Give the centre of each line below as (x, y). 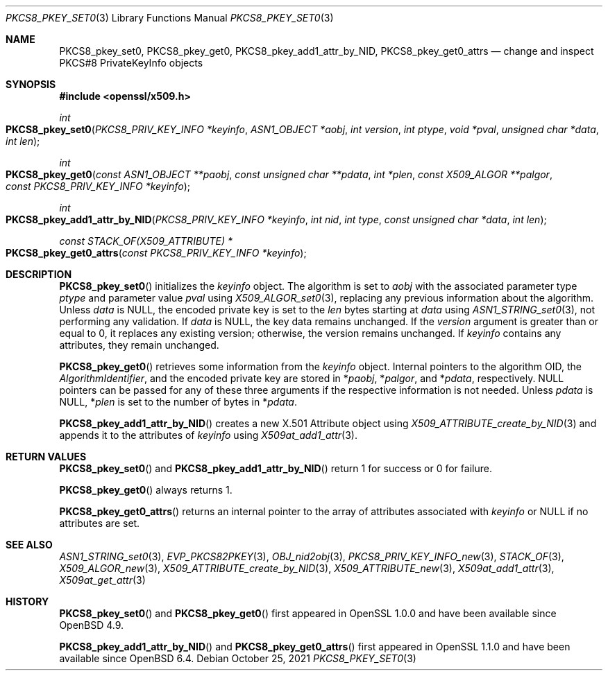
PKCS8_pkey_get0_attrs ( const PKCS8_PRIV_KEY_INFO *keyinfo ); (156, 253)
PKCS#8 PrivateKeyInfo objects (131, 63)
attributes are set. (100, 523)
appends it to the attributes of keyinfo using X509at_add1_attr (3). (208, 435)
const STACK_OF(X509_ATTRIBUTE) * (146, 241)
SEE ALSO (29, 545)
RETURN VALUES (46, 457)
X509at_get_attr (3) (102, 580)
